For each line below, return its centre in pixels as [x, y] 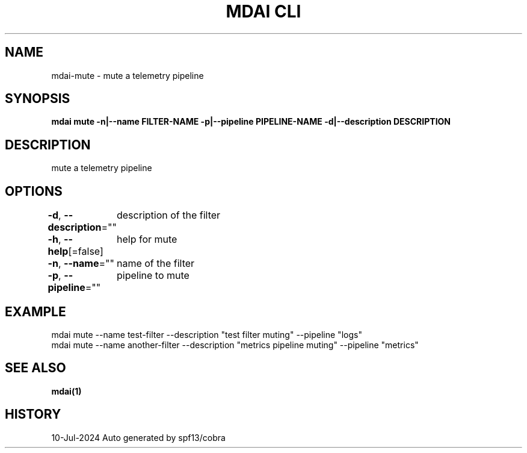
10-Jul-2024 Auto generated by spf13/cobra [138, 437]
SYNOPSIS [38, 99]
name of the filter [156, 264]
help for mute [147, 239]
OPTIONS [34, 191]
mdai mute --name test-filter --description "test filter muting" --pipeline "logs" [207, 334]
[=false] [86, 251]
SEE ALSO [35, 368]
